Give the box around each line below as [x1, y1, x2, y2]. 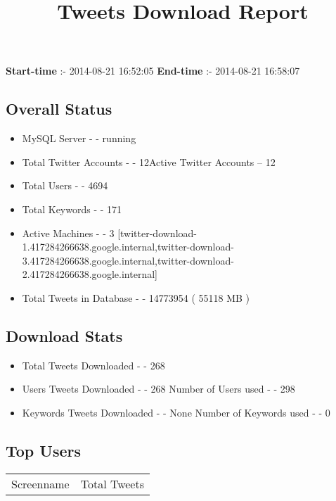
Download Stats [6, 324, 123, 346]
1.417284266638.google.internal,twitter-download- [22, 239, 234, 254]
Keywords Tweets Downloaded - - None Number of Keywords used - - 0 [22, 405, 330, 419]
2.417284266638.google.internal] [22, 267, 157, 281]
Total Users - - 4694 [22, 178, 108, 193]
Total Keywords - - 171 [22, 201, 122, 216]
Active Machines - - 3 [22, 225, 115, 240]
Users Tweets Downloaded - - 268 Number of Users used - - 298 [22, 381, 295, 396]
